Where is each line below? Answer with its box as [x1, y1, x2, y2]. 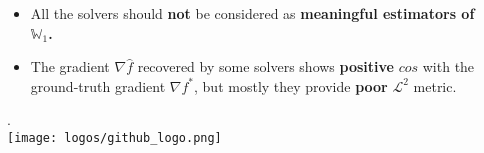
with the [422, 56, 475, 77]
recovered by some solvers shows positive [137, 56, 394, 77]
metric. [413, 75, 457, 96]
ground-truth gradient [30, 75, 166, 96]
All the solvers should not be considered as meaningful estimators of [30, 3, 475, 23]
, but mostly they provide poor [194, 75, 388, 96]
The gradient [30, 56, 110, 77]
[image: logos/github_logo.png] [7, 130, 222, 145]
